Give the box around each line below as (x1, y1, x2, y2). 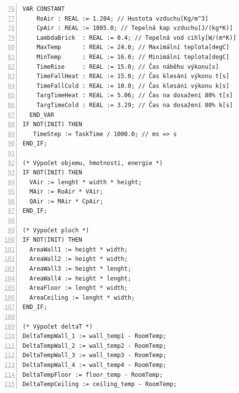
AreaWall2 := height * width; (29, 255, 128, 263)
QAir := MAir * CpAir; (29, 197, 103, 205)
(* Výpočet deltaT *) (23, 323, 93, 330)
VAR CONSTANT (23, 5, 65, 12)
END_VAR (29, 111, 54, 118)
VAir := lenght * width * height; (29, 178, 142, 186)
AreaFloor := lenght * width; (29, 284, 128, 292)
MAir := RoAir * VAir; (29, 188, 103, 196)
